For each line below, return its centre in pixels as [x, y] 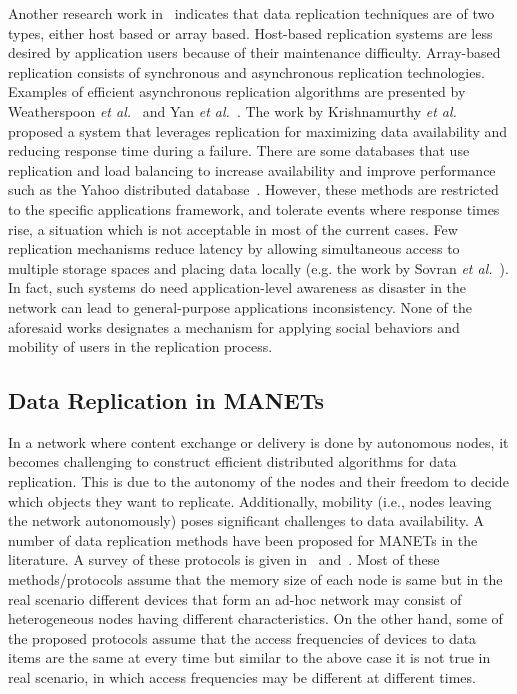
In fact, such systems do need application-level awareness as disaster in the [237, 287]
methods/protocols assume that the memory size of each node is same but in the [255, 579]
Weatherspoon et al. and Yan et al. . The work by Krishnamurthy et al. [232, 110]
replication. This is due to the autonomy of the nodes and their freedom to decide [258, 481]
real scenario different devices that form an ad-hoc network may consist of [235, 598]
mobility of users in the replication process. [140, 346]
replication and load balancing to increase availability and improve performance [252, 169]
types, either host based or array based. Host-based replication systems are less [250, 32]
